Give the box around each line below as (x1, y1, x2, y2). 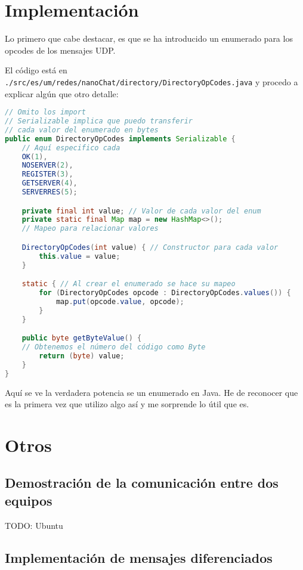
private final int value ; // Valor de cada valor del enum (21, 206, 261, 215)
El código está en (5, 64, 67, 76)
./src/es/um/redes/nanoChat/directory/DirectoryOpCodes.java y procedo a (5, 75, 298, 88)
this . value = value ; (39, 252, 120, 261)
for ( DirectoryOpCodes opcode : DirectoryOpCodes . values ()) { (39, 289, 291, 297)
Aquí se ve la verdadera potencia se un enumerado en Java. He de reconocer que (5, 386, 298, 398)
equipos (5, 491, 52, 509)
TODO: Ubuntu (5, 519, 63, 531)
